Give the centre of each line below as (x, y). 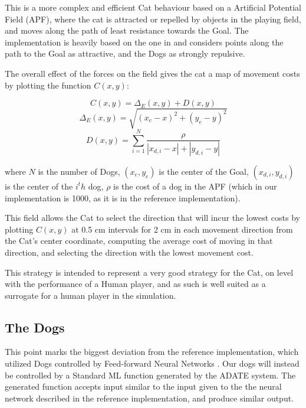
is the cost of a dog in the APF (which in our (195, 186)
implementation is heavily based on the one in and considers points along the (144, 42)
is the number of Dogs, (79, 171)
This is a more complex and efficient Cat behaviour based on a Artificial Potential (153, 7)
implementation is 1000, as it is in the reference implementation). (123, 198)
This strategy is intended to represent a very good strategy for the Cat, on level (149, 272)
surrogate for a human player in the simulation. (91, 295)
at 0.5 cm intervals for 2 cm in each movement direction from (182, 229)
